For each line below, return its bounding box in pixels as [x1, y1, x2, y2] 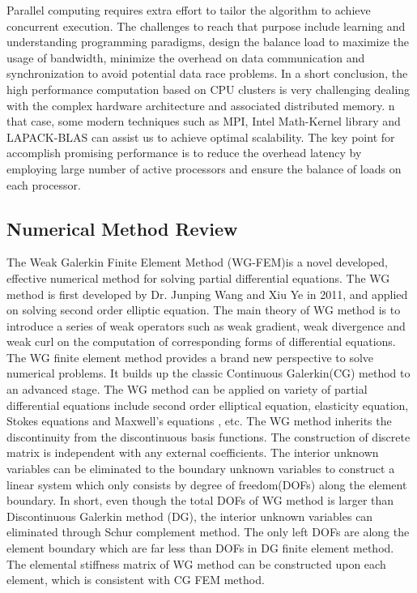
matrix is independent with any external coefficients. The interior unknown [6, 444, 379, 461]
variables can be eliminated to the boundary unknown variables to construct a [6, 460, 395, 477]
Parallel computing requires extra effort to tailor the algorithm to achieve [6, 2, 371, 18]
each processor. [6, 176, 81, 193]
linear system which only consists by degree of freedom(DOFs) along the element [6, 476, 407, 493]
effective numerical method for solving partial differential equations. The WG [6, 269, 390, 286]
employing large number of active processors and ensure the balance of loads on [6, 160, 402, 177]
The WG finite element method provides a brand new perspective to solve [6, 348, 374, 365]
